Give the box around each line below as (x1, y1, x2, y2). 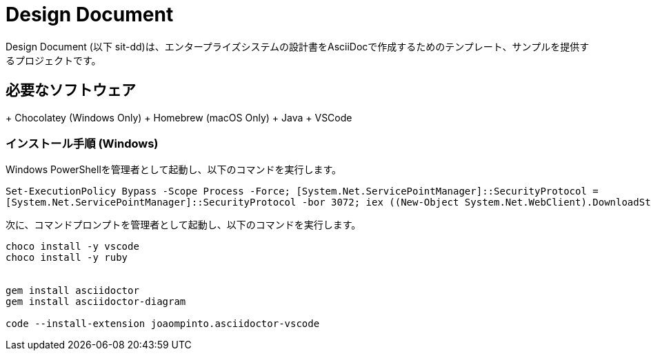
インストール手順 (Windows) (6, 136, 159, 150)
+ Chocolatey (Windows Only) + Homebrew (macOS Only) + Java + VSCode (6, 111, 352, 123)
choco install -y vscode (6, 241, 139, 253)
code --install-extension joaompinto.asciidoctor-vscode (6, 318, 320, 330)
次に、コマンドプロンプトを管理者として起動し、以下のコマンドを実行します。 (6, 219, 361, 231)
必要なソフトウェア (6, 81, 136, 99)
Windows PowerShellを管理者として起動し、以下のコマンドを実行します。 (6, 164, 341, 176)
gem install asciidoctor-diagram (6, 296, 186, 308)
